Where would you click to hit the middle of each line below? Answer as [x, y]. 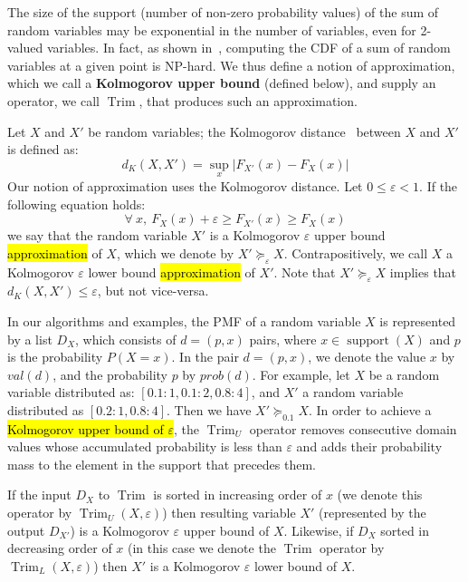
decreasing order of [60, 548]
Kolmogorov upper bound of [86, 428]
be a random [404, 374]
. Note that [305, 272]
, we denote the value [367, 357]
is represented [418, 320]
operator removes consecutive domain [353, 428]
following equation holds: [76, 204]
